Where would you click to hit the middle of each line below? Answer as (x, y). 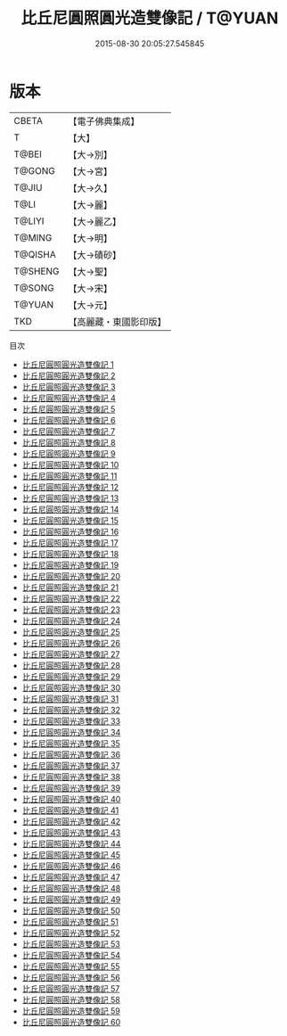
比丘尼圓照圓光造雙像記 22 (71, 598)
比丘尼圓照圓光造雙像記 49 (71, 899)
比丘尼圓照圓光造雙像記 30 (71, 687)
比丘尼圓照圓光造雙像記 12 (70, 487)
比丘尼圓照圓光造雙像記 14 (70, 509)
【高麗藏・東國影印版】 (117, 322)
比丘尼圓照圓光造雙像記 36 (71, 754)
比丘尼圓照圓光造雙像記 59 (71, 1011)
